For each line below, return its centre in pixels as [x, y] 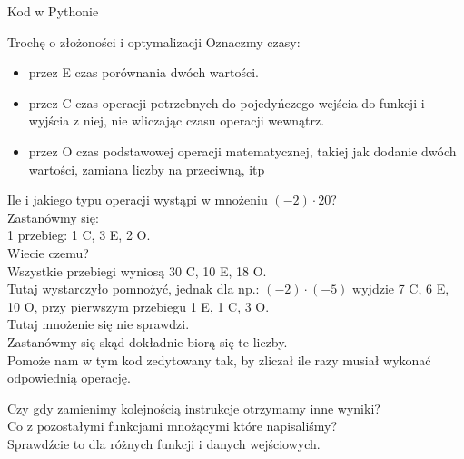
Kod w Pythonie [53, 11]
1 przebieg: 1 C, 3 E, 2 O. [79, 235]
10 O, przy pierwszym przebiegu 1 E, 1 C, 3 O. [138, 306]
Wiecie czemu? [48, 252]
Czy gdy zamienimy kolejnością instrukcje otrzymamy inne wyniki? [194, 408]
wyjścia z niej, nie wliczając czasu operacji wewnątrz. [177, 120]
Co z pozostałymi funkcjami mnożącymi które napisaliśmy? [173, 426]
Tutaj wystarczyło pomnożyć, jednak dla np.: [133, 289]
